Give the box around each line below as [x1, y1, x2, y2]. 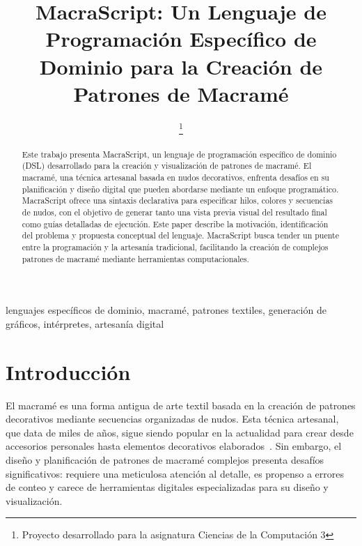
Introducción [6, 357, 131, 386]
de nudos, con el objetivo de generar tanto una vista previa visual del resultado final [22, 206, 327, 218]
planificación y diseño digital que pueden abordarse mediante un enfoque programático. [22, 183, 339, 195]
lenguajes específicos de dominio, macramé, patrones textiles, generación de [6, 303, 326, 317]
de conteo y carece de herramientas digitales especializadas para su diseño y [6, 480, 329, 494]
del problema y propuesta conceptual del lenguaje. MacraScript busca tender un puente [22, 229, 339, 241]
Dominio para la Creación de [39, 52, 323, 80]
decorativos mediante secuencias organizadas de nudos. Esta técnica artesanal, [6, 411, 339, 426]
